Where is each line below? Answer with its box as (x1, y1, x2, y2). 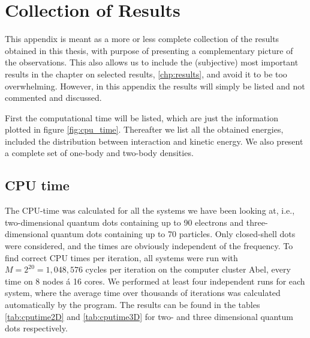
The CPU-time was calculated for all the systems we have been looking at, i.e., (5, 204, 295, 217)
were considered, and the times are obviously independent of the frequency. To (5, 240, 293, 252)
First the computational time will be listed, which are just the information (5, 111, 278, 124)
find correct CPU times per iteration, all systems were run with (5, 251, 238, 264)
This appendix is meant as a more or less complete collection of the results (5, 32, 279, 45)
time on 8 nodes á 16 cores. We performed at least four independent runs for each (5, 274, 305, 287)
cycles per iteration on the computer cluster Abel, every (85, 263, 291, 276)
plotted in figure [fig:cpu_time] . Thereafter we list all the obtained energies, (5, 123, 284, 136)
